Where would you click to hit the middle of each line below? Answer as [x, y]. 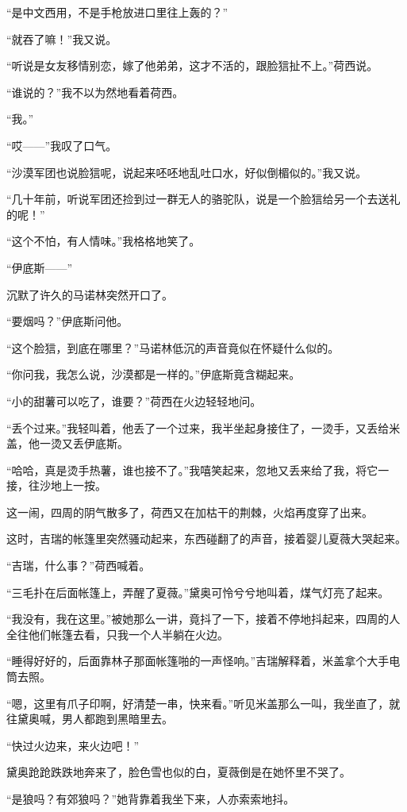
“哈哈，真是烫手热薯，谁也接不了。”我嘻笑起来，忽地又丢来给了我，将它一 [198, 469]
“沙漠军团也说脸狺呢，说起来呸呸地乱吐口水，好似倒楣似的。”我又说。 [187, 172]
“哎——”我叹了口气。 [62, 145]
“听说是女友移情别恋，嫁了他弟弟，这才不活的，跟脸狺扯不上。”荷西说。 [192, 65]
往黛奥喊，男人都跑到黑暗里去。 [90, 719]
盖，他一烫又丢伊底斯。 [67, 443]
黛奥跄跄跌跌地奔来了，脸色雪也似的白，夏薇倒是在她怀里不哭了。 [179, 772]
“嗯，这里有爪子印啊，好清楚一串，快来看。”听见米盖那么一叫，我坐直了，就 [203, 703]
